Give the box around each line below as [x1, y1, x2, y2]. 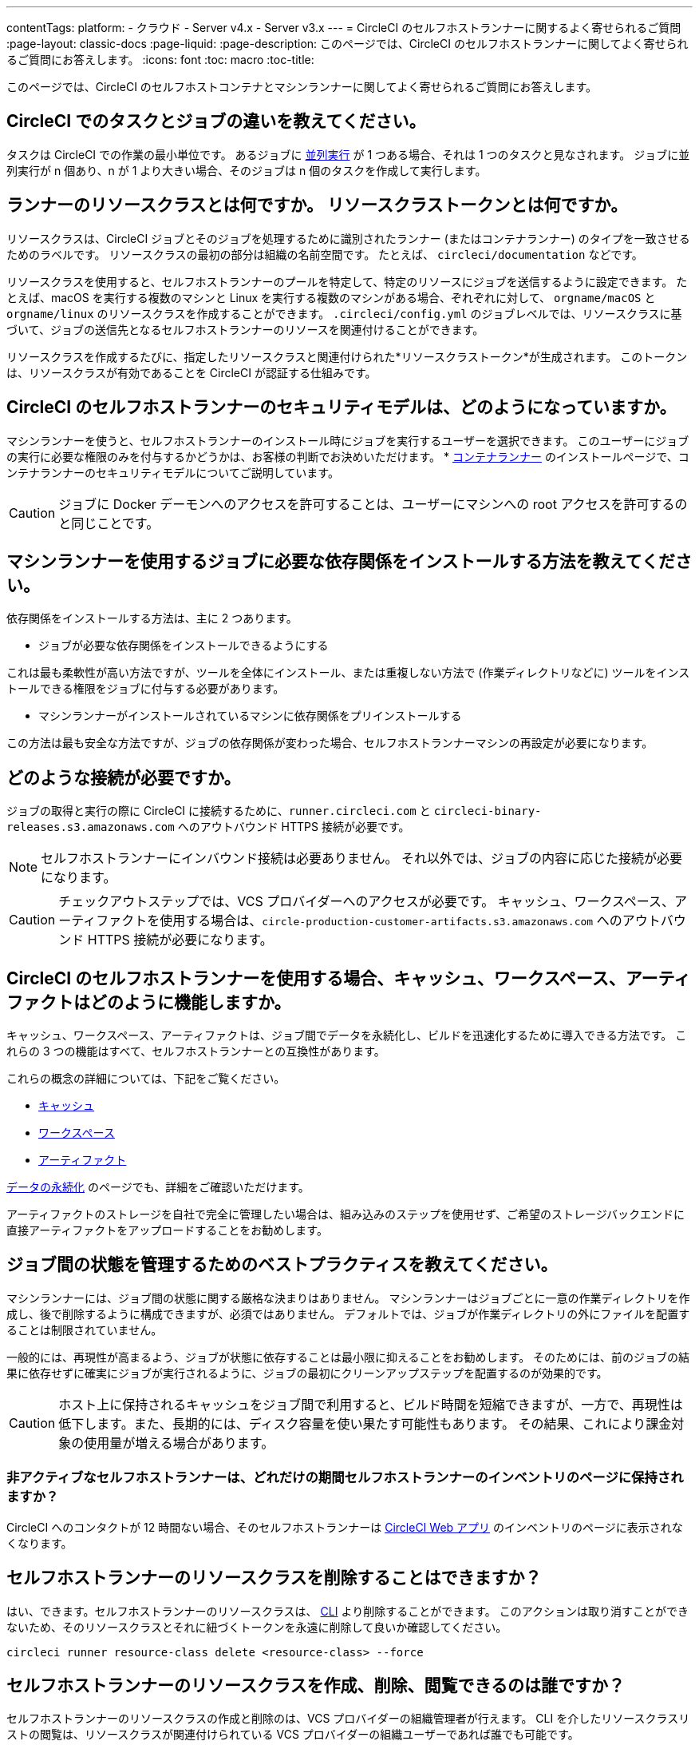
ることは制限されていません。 [6, 1322, 163, 1337]
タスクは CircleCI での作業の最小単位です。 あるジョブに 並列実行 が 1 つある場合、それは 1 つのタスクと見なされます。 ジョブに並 [6, 147, 690, 161]
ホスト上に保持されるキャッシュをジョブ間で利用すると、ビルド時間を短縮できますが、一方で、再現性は [58, 1396, 683, 1413]
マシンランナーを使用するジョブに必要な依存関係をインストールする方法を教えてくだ [6, 551, 675, 571]
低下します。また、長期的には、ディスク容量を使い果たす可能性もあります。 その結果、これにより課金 [58, 1415, 672, 1432]
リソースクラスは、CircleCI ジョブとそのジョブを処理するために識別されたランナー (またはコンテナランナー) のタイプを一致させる [6, 231, 690, 245]
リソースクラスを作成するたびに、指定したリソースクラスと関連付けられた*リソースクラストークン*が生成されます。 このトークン [6, 349, 688, 364]
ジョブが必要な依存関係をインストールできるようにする [38, 638, 329, 653]
